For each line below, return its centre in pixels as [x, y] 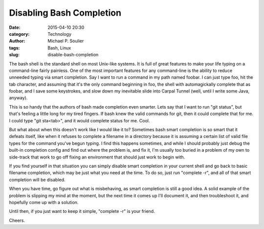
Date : [15, 27]
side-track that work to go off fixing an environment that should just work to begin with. [97, 157]
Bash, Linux [59, 48]
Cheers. [17, 220]
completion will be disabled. [37, 180]
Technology [60, 34]
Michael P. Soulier [66, 41]
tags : [14, 48]
